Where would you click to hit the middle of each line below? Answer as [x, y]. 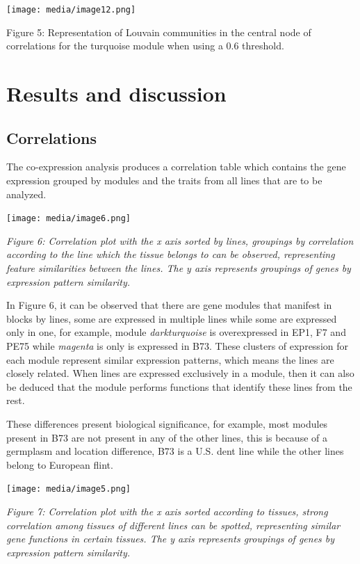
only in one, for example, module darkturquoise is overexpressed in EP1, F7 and [176, 332]
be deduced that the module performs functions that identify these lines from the [179, 386]
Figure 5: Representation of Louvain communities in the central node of [159, 32]
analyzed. [26, 194]
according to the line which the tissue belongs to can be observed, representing [171, 254]
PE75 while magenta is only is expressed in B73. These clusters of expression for [177, 346]
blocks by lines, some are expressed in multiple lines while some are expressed [172, 318]
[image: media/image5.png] [68, 489]
